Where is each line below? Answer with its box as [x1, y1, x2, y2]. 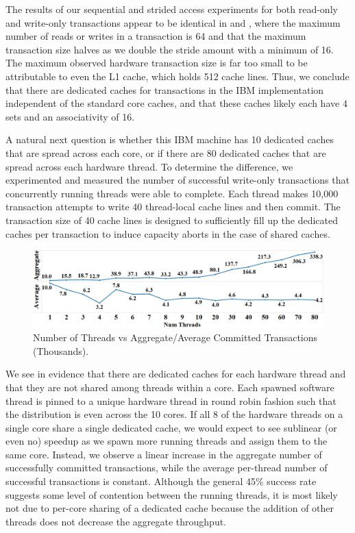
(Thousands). [33, 343, 89, 358]
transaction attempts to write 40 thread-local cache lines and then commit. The [5, 199, 341, 214]
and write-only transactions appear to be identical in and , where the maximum [5, 15, 341, 29]
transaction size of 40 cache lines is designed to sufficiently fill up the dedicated [5, 212, 339, 227]
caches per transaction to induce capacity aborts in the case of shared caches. [5, 226, 330, 240]
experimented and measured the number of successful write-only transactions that [5, 173, 350, 187]
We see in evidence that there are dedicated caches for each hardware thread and [5, 367, 346, 381]
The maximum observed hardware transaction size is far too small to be [5, 55, 308, 70]
